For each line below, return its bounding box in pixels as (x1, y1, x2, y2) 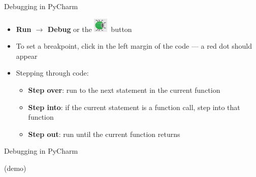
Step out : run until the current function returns (28, 128, 180, 139)
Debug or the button (47, 23, 132, 34)
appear (16, 50, 38, 61)
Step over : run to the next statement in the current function (28, 84, 220, 95)
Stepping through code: (16, 67, 89, 78)
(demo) (4, 162, 26, 173)
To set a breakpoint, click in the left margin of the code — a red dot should (16, 41, 252, 51)
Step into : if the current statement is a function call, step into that (28, 101, 240, 112)
